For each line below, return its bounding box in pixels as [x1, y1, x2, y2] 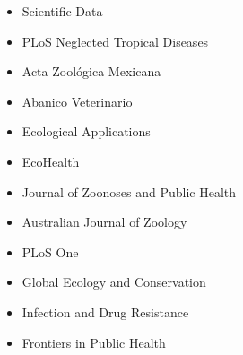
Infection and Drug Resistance [22, 302, 189, 321]
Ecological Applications [22, 122, 151, 141]
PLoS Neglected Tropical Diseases [22, 31, 209, 50]
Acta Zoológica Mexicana [22, 62, 161, 81]
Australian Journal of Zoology [22, 212, 187, 231]
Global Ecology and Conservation [22, 273, 206, 291]
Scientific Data [22, 2, 103, 20]
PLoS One [22, 242, 79, 261]
